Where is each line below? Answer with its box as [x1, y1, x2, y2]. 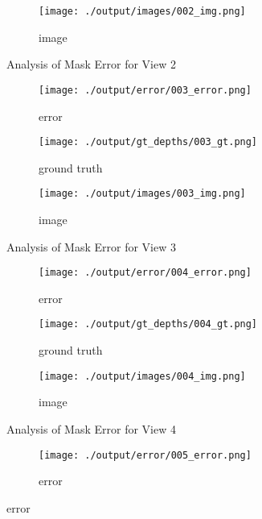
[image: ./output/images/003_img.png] [39, 188, 246, 200]
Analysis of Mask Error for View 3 [6, 238, 176, 255]
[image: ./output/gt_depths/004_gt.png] [39, 318, 258, 330]
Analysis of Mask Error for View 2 [6, 56, 176, 73]
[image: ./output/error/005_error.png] [39, 449, 252, 461]
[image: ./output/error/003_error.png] [39, 84, 252, 96]
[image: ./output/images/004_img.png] [39, 370, 246, 382]
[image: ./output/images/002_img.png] [39, 6, 246, 17]
